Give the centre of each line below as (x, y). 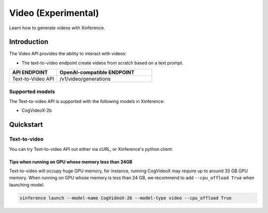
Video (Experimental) (54, 13)
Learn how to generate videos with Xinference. (57, 28)
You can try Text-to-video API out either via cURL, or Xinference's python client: (91, 149)
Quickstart (26, 125)
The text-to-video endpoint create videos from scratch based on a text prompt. (102, 63)
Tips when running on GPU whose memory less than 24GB (71, 162)
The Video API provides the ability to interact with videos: (68, 54)
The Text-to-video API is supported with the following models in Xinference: (87, 101)
